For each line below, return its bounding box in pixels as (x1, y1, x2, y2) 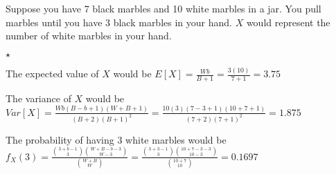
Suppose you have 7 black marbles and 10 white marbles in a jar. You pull (6, 1, 321, 15)
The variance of (6, 90, 71, 105)
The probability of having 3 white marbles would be (6, 132, 227, 146)
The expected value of (6, 66, 99, 81)
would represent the (246, 14, 330, 29)
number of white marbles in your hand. (6, 28, 172, 43)
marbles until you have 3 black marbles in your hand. (6, 14, 232, 29)
